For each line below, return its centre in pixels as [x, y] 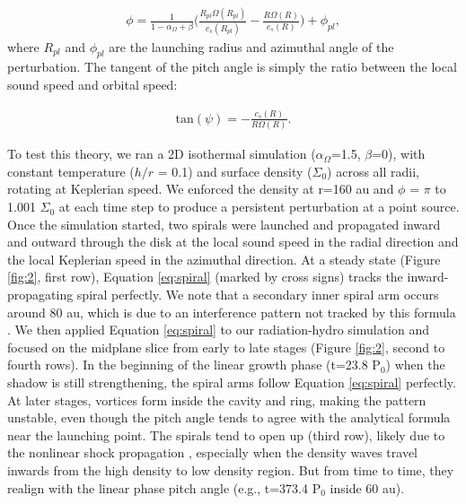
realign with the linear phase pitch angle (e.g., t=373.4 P [164, 487]
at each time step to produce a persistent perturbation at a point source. [259, 207]
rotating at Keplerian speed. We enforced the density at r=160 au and [201, 189]
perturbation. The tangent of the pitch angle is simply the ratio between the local [232, 67]
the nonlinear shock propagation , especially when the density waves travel [212, 452]
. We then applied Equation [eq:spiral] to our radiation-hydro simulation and [218, 330]
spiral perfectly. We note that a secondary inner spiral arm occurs [258, 295]
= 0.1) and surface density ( [235, 171]
